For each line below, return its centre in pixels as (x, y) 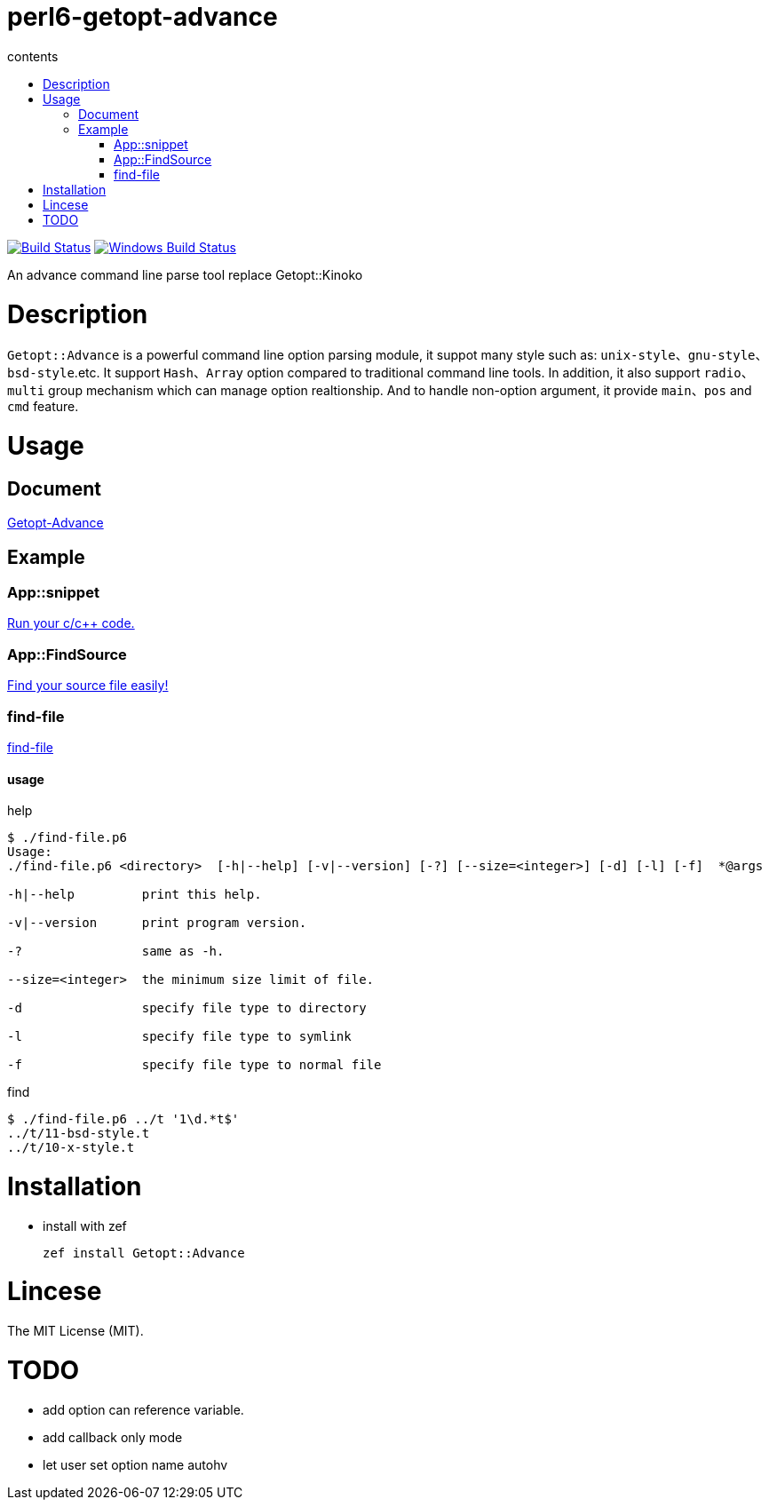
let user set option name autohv (135, 1464)
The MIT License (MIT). (75, 1331)
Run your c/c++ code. (71, 623)
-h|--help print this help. (135, 895)
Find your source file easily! (88, 686)
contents (33, 56)
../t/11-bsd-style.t (79, 1134)
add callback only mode (113, 1437)
